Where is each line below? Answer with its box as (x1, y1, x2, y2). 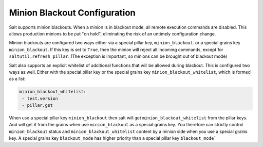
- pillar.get (22, 102, 53, 108)
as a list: (9, 76, 26, 82)
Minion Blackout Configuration (9, 7, 136, 18)
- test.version (22, 96, 58, 101)
